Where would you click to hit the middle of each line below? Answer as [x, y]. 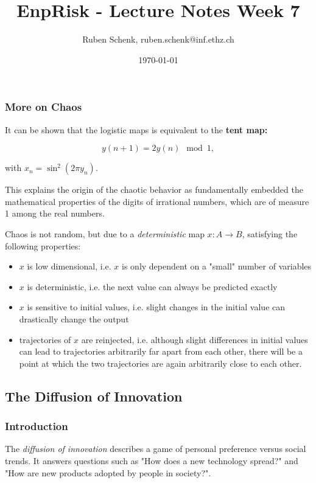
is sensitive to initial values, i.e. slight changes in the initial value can [156, 307]
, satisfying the [270, 233]
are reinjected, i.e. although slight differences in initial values [195, 339]
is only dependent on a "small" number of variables [217, 266]
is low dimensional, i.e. [69, 266]
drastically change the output [74, 318]
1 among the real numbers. [55, 213]
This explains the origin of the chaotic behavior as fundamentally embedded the [154, 189]
